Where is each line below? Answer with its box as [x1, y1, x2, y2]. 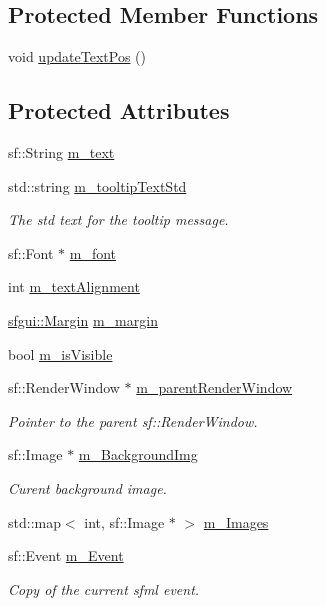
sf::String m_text [8, 142, 115, 162]
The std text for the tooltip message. [8, 209, 229, 230]
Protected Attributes [8, 95, 230, 126]
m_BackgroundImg [78, 444, 198, 465]
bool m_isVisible [8, 343, 113, 364]
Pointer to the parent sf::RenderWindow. [8, 410, 258, 431]
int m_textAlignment [8, 276, 140, 297]
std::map [8, 511, 61, 532]
